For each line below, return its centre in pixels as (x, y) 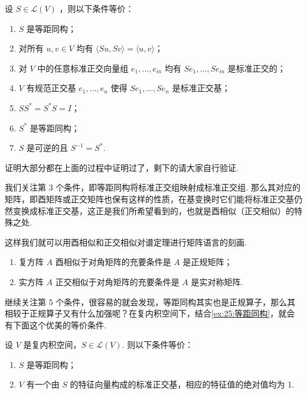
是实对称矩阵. (217, 281)
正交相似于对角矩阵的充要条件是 (117, 281)
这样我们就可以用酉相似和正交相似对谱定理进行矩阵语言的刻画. (126, 242)
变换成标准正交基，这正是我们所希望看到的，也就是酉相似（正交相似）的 (153, 210)
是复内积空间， (52, 345)
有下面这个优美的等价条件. (55, 324)
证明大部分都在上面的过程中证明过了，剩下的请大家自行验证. (122, 167)
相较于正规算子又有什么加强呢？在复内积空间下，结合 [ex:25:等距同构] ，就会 (150, 313)
